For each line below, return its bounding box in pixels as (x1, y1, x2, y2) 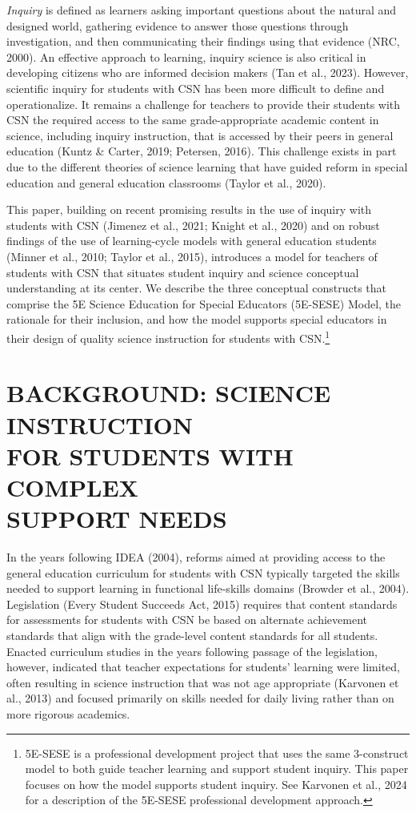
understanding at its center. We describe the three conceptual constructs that (6, 280, 387, 296)
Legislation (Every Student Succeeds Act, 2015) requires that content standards (6, 595, 398, 612)
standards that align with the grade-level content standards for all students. (6, 626, 378, 643)
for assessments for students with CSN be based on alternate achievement (6, 611, 368, 628)
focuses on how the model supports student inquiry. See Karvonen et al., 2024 (25, 775, 407, 792)
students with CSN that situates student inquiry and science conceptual (6, 264, 359, 280)
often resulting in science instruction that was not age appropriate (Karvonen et (6, 674, 399, 690)
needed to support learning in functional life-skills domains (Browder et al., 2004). (6, 580, 410, 597)
